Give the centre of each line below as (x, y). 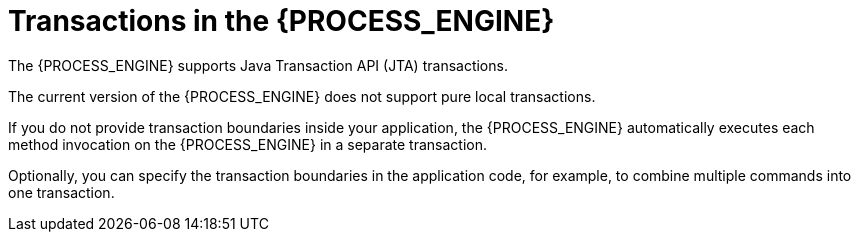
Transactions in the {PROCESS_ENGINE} (281, 21)
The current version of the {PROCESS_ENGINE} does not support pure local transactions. (302, 96)
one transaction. (61, 192)
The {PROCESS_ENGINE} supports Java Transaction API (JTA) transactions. (258, 65)
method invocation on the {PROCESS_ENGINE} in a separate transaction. (247, 144)
